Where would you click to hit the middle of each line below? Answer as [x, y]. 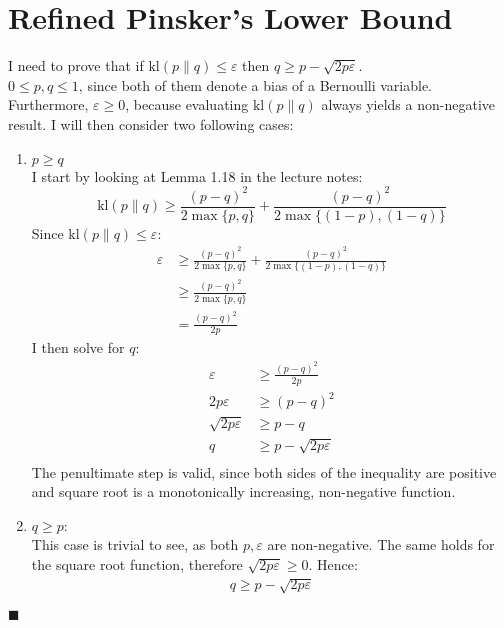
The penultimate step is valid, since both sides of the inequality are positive [264, 471]
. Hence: [333, 563]
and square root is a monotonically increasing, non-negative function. [243, 491]
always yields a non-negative [408, 104]
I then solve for [78, 347]
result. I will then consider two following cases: [151, 123]
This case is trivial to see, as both [135, 544]
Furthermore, [48, 104]
